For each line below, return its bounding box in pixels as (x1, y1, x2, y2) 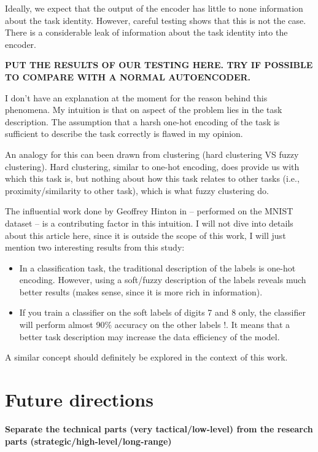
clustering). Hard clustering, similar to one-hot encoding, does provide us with (5, 160, 300, 173)
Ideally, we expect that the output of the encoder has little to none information (5, 2, 303, 14)
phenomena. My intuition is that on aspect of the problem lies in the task (5, 103, 282, 116)
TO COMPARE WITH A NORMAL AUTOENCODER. (5, 70, 251, 83)
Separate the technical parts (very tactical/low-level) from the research (5, 422, 313, 435)
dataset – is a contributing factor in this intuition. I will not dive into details (5, 216, 293, 229)
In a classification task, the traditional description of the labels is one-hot (19, 261, 296, 274)
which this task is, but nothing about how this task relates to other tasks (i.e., (5, 172, 300, 185)
